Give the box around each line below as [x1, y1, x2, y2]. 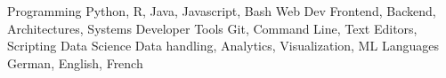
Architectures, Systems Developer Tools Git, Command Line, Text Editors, [7, 19, 418, 37]
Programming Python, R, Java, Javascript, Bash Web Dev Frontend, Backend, [7, 2, 436, 19]
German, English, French [7, 53, 143, 72]
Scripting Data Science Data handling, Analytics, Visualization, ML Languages [7, 36, 439, 55]
